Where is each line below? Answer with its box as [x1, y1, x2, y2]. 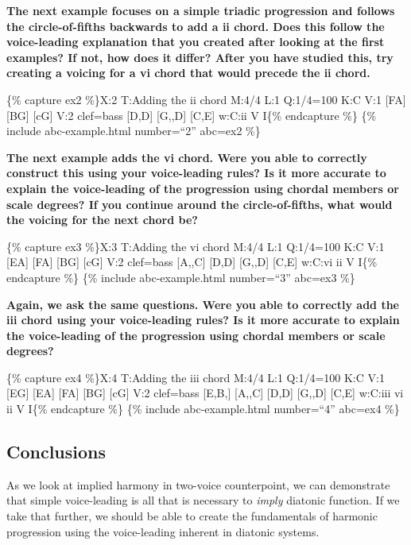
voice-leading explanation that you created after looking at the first [6, 33, 385, 50]
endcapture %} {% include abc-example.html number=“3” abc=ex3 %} [6, 269, 355, 285]
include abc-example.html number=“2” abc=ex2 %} [6, 122, 261, 139]
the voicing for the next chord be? [6, 211, 198, 228]
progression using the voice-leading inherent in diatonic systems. [6, 523, 320, 539]
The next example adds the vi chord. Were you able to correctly [6, 149, 367, 165]
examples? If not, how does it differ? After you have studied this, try [6, 48, 394, 65]
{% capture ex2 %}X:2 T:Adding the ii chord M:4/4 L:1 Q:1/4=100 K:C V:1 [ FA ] [6, 91, 406, 107]
